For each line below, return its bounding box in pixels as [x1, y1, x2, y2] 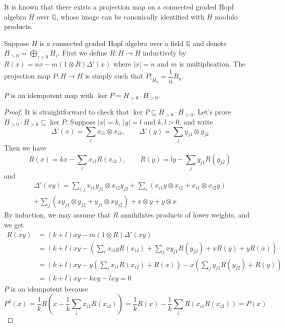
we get [4, 219, 24, 229]
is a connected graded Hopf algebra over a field [39, 37, 183, 48]
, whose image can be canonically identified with [56, 11, 204, 21]
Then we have [4, 142, 46, 152]
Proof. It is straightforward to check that [4, 106, 129, 117]
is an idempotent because [10, 283, 88, 293]
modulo [214, 11, 238, 21]
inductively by [142, 47, 186, 58]
